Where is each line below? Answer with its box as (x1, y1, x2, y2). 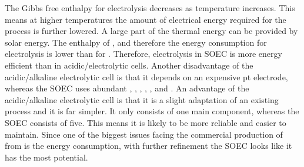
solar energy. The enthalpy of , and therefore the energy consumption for (5, 36, 267, 48)
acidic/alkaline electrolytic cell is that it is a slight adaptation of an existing (5, 93, 279, 105)
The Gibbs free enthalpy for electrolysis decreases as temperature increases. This (5, 2, 295, 13)
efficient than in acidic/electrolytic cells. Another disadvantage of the (5, 59, 253, 71)
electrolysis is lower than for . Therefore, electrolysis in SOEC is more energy (5, 47, 282, 60)
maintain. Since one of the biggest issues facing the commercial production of (5, 128, 283, 140)
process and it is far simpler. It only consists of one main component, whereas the (5, 105, 299, 117)
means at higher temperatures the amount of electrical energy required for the (5, 13, 286, 25)
